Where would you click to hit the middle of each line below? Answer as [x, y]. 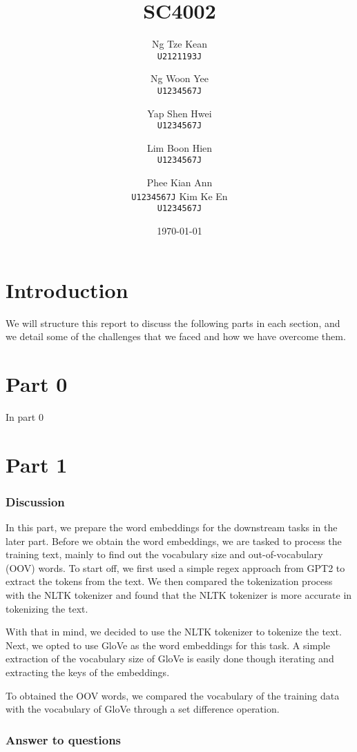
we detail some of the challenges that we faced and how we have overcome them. [176, 336]
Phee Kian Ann [180, 182]
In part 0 [25, 416]
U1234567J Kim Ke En [180, 196]
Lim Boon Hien [180, 147]
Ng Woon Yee [180, 78]
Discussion [35, 501]
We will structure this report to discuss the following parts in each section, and [173, 323]
